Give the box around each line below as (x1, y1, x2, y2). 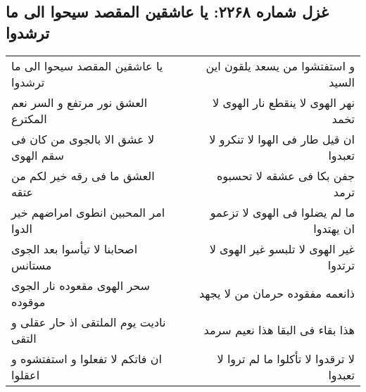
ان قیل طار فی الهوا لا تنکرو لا (209, 130, 355, 147)
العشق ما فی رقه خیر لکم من (11, 167, 155, 184)
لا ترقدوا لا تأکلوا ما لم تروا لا (217, 350, 355, 367)
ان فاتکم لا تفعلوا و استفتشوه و (11, 350, 162, 367)
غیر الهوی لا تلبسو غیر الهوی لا (209, 240, 355, 257)
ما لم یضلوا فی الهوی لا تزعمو (210, 203, 355, 220)
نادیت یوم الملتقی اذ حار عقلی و (11, 313, 166, 330)
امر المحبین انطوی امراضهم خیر (11, 203, 165, 220)
